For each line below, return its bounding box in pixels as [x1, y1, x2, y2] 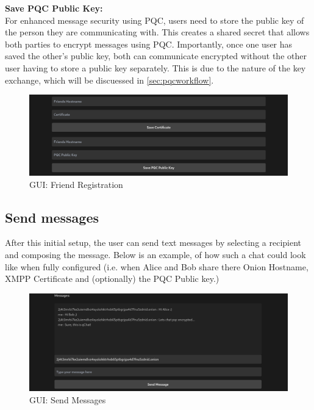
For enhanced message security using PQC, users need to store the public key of [5, 13, 304, 26]
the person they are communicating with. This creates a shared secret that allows [5, 26, 310, 38]
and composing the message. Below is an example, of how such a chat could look [5, 248, 306, 261]
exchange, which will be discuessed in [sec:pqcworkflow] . [5, 73, 214, 86]
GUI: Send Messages [29, 394, 106, 406]
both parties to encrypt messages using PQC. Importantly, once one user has [5, 37, 293, 50]
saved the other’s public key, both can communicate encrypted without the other [5, 49, 307, 62]
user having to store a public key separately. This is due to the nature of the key [5, 61, 306, 74]
